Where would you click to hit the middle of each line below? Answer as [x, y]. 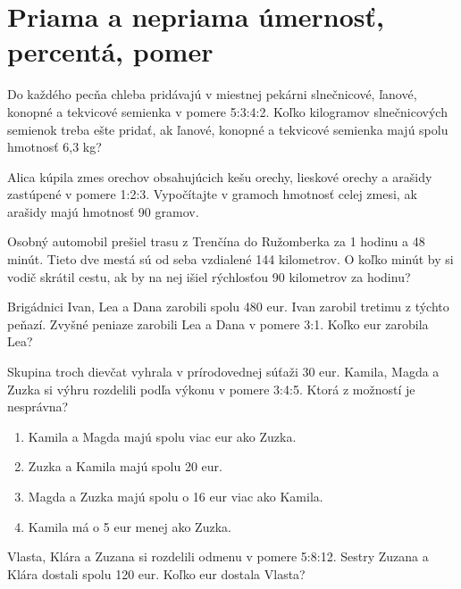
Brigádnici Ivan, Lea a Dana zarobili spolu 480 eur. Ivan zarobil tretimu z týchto [228, 307]
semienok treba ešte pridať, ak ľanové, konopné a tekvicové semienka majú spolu [228, 129]
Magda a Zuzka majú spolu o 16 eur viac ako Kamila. [176, 496]
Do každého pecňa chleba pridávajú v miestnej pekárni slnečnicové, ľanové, [212, 94]
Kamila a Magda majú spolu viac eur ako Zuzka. [162, 436]
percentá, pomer [110, 51]
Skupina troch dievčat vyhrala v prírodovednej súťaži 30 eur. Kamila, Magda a [223, 372]
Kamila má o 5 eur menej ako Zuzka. [130, 526]
